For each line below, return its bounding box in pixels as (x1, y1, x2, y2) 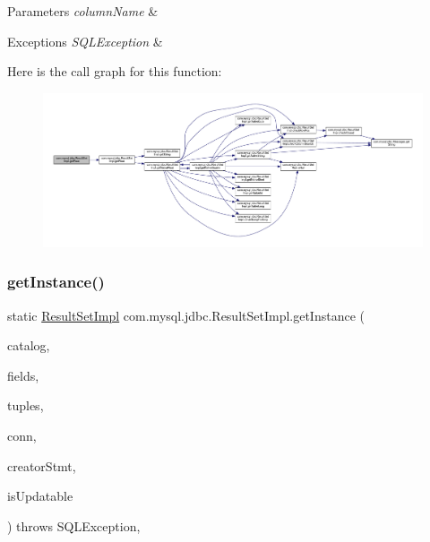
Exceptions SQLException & (7, 31, 163, 50)
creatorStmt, (7, 456, 76, 475)
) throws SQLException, (7, 516, 141, 535)
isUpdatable (7, 486, 73, 505)
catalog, (7, 336, 50, 355)
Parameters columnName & (7, 2, 159, 20)
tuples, (7, 396, 44, 415)
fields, (7, 366, 39, 384)
